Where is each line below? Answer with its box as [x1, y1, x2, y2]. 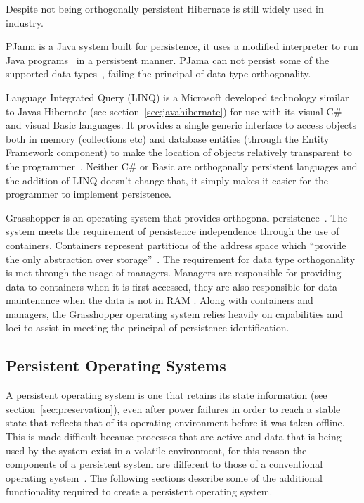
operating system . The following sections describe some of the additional [6, 470, 323, 485]
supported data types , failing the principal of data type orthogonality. [6, 66, 311, 81]
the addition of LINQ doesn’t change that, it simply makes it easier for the [6, 172, 329, 187]
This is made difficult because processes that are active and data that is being [6, 429, 342, 444]
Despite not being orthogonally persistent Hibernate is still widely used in [6, 1, 324, 15]
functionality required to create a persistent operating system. [6, 484, 273, 499]
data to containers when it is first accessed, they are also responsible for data [6, 279, 338, 293]
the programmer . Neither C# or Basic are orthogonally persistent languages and [6, 158, 358, 173]
